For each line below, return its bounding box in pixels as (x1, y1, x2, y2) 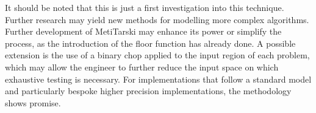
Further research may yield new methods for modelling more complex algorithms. (5, 13, 309, 26)
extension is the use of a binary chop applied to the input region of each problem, (5, 49, 310, 61)
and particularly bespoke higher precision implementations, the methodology (5, 84, 292, 97)
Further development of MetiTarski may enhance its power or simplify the (5, 25, 282, 38)
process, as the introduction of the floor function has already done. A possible (5, 36, 296, 49)
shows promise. (5, 96, 61, 109)
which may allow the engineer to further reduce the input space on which (5, 60, 279, 73)
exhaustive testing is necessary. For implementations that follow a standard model (5, 72, 312, 85)
